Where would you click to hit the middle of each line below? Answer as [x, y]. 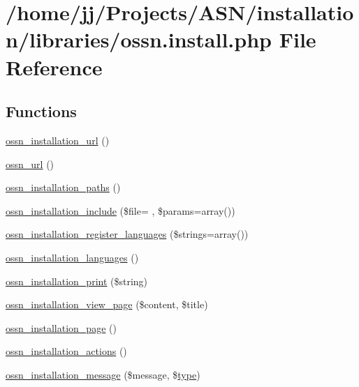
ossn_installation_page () [61, 327]
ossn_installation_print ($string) [77, 281]
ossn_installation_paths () [63, 187]
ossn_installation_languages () [72, 257]
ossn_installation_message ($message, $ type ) [103, 374]
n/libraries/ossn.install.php [139, 39]
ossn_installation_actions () [66, 351]
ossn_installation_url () [58, 140]
